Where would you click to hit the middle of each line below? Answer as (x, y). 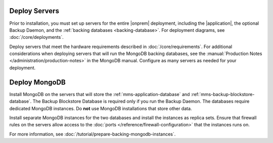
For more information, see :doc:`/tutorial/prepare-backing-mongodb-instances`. (93, 134)
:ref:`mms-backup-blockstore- (223, 94)
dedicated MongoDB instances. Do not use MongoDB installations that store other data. (101, 108)
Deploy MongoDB (37, 82)
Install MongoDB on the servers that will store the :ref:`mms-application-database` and (100, 94)
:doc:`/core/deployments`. (37, 37)
